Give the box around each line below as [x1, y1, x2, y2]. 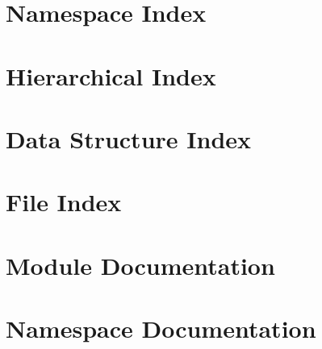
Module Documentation [6, 248, 275, 281]
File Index [6, 185, 122, 218]
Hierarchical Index [6, 59, 216, 92]
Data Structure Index [6, 122, 252, 155]
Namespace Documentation [6, 312, 316, 345]
